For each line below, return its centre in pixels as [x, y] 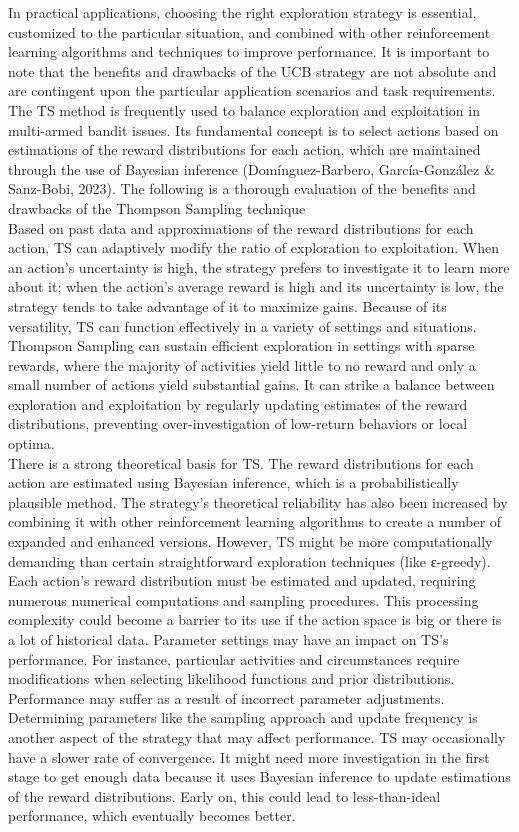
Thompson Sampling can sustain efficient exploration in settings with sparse [241, 345]
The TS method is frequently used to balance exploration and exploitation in [244, 109]
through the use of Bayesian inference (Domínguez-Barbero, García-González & [251, 168]
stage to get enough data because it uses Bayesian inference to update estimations [259, 776]
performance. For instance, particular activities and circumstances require [234, 658]
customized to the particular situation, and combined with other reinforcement [249, 31]
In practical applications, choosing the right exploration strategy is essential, [242, 12]
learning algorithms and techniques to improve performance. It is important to [249, 51]
